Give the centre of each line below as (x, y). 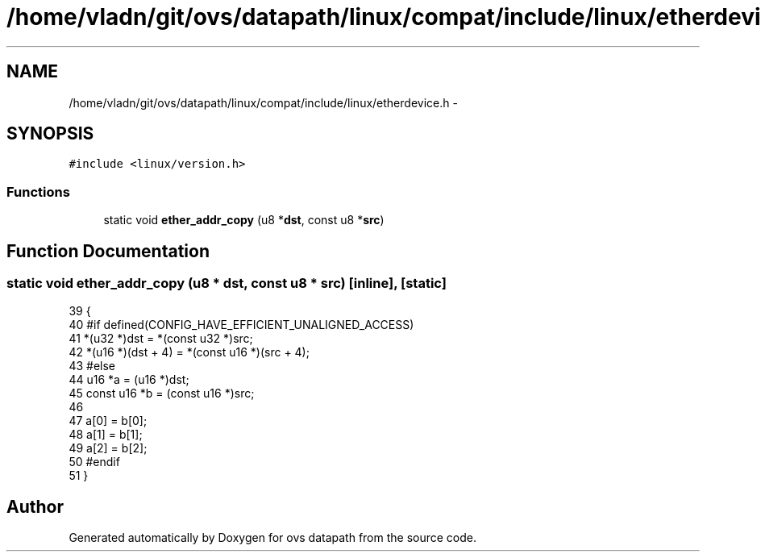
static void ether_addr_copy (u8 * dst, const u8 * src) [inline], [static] (227, 283)
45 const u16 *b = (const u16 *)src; (162, 394)
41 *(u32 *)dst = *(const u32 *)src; (161, 339)
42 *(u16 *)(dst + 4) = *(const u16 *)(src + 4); (189, 352)
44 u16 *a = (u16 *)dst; (129, 380)
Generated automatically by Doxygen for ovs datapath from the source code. (273, 538)
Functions (38, 192)
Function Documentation (108, 251)
